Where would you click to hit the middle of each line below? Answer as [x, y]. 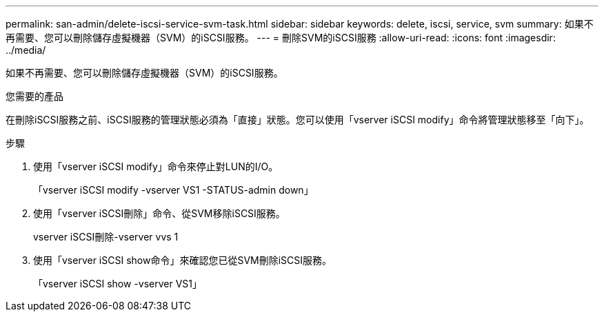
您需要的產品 [34, 96]
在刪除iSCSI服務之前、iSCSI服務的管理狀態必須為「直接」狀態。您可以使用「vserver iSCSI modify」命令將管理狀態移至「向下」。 [298, 120]
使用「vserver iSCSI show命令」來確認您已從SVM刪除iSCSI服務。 [183, 260]
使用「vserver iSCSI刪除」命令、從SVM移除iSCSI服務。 [159, 213]
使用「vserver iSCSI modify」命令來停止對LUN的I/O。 [156, 166]
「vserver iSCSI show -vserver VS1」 [118, 284]
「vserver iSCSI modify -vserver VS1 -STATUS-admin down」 [173, 190]
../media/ [26, 50]
